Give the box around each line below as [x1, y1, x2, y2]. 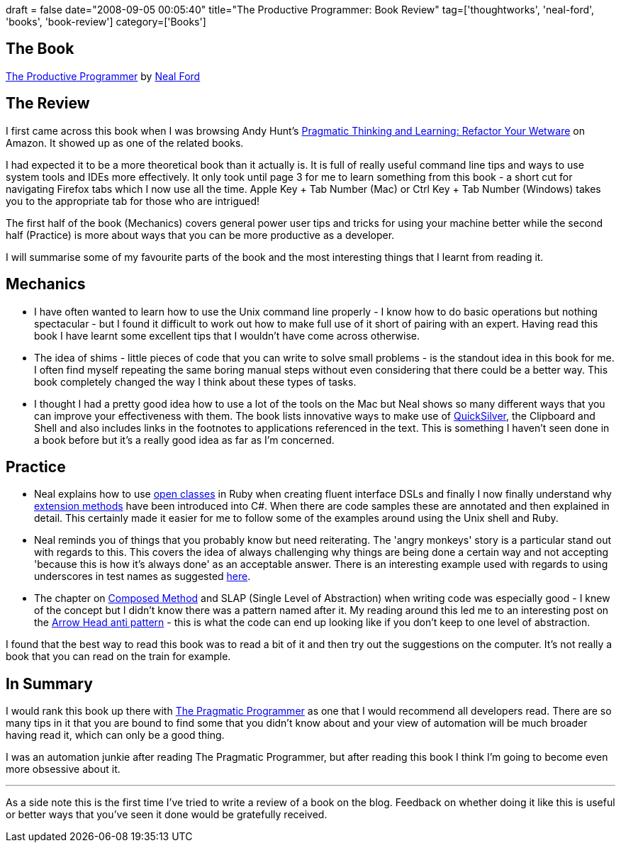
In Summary [6, 674, 93, 693]
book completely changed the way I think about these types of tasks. [34, 375, 357, 388]
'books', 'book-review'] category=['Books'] [6, 16, 206, 28]
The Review [6, 94, 90, 113]
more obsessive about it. [6, 763, 121, 776]
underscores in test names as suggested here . [34, 570, 251, 583]
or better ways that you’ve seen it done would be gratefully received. [6, 808, 328, 821]
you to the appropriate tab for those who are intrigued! [6, 194, 260, 207]
